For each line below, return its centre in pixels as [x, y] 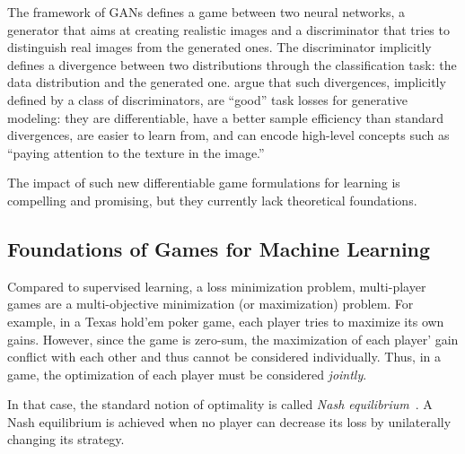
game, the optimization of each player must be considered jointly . [187, 374]
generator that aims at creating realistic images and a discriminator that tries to [228, 29]
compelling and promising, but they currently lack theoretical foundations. [212, 200]
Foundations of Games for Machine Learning [219, 248]
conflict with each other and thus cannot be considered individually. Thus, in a [224, 357]
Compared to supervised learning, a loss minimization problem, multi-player [217, 286]
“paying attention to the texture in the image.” [136, 152]
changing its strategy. [66, 439]
